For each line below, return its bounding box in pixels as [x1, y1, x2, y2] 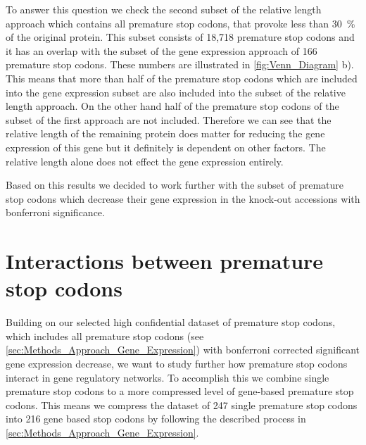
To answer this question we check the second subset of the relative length [6, 2, 322, 16]
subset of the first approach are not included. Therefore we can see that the [6, 112, 332, 127]
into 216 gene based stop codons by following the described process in [6, 411, 306, 426]
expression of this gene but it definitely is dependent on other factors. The [6, 139, 326, 154]
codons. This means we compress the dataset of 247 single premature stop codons [6, 397, 358, 412]
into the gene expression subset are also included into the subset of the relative [6, 84, 346, 99]
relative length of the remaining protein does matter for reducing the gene [6, 126, 325, 141]
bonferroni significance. [6, 205, 105, 220]
